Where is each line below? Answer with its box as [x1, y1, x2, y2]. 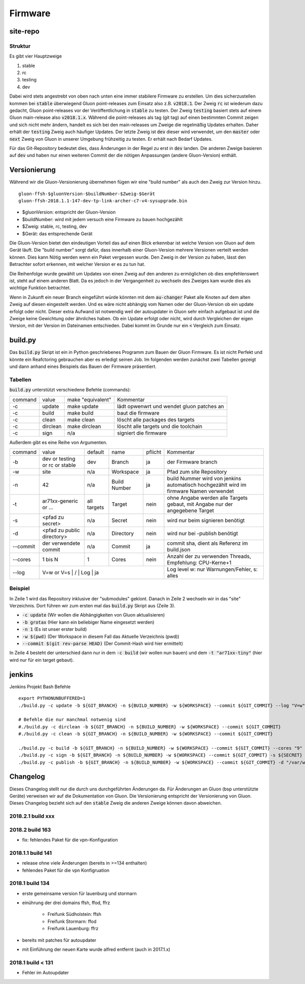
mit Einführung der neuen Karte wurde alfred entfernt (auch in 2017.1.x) [22, 946, 170, 952]
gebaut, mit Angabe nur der [167, 501, 233, 508]
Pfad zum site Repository [167, 468, 227, 475]
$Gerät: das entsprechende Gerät [22, 230, 93, 236]
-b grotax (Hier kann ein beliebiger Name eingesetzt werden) [22, 619, 155, 625]
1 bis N [42, 556, 58, 563]
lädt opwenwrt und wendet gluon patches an [117, 403, 224, 410]
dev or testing [42, 455, 76, 462]
